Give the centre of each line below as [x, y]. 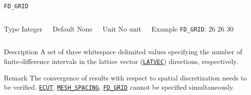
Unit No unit [122, 28]
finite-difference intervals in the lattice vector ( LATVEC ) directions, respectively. [121, 61]
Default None [72, 28]
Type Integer [23, 28]
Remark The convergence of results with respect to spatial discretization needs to [125, 77]
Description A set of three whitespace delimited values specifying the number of [123, 52]
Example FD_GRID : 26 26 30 [193, 28]
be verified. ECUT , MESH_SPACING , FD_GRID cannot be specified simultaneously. [119, 87]
